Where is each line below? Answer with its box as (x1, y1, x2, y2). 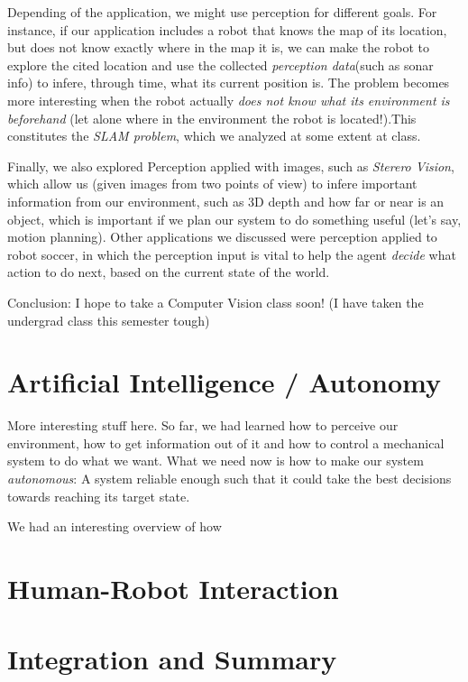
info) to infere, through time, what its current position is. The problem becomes (7, 73, 450, 92)
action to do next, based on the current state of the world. (7, 263, 330, 281)
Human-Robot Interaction (7, 569, 339, 606)
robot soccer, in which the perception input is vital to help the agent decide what (7, 244, 456, 263)
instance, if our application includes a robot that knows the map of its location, (7, 20, 447, 39)
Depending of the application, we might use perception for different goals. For (7, 3, 437, 21)
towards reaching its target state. (7, 486, 190, 505)
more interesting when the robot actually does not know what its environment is (7, 90, 450, 109)
